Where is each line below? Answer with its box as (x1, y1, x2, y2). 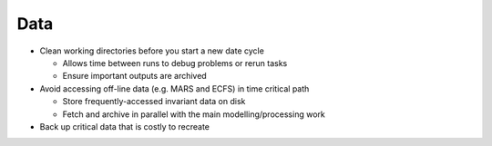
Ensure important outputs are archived (62, 71, 207, 82)
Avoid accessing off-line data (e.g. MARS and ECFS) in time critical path (39, 83, 310, 94)
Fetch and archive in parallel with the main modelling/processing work (62, 109, 325, 120)
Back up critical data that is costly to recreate (39, 121, 210, 131)
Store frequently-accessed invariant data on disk (62, 96, 246, 107)
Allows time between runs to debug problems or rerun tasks (62, 57, 288, 68)
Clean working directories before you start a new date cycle (39, 45, 264, 56)
